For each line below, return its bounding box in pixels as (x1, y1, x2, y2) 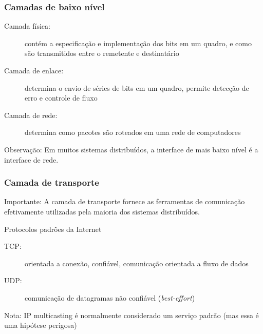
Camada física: (4, 21, 50, 31)
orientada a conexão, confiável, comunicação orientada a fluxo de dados (25, 258, 249, 268)
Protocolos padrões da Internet (4, 223, 102, 234)
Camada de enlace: (4, 65, 64, 75)
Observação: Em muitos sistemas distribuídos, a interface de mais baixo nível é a (4, 144, 258, 154)
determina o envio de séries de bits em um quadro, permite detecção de (25, 82, 249, 93)
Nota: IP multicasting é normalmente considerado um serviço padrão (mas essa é (4, 309, 259, 320)
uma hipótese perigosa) (4, 320, 77, 330)
